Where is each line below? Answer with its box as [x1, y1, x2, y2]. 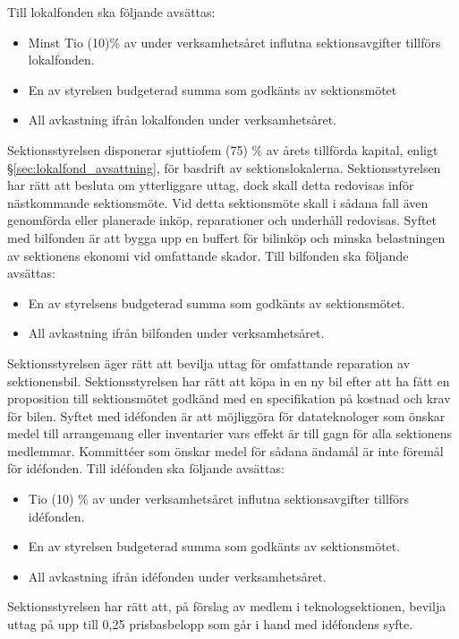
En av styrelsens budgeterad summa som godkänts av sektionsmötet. [28, 293, 405, 312]
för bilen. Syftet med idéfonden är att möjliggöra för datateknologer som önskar [7, 406, 446, 425]
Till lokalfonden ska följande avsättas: [7, 3, 216, 21]
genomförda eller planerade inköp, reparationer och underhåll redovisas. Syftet [7, 211, 438, 229]
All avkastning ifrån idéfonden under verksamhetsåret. [28, 566, 327, 585]
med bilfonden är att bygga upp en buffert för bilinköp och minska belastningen [7, 228, 446, 246]
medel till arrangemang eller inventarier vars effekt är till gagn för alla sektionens [7, 424, 453, 443]
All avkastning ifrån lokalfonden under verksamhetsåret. [28, 110, 337, 129]
